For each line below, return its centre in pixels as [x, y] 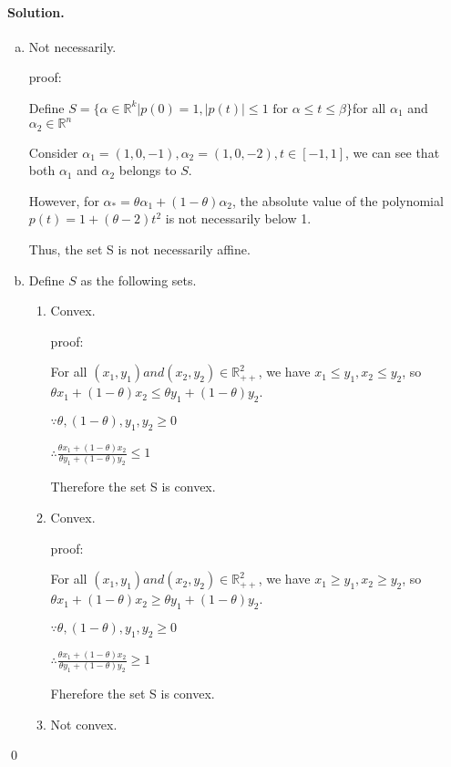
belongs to [148, 170]
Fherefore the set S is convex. [133, 694]
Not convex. [84, 724]
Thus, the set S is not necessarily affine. [139, 249]
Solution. [36, 11]
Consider [53, 152]
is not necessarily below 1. [238, 218]
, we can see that [392, 152]
